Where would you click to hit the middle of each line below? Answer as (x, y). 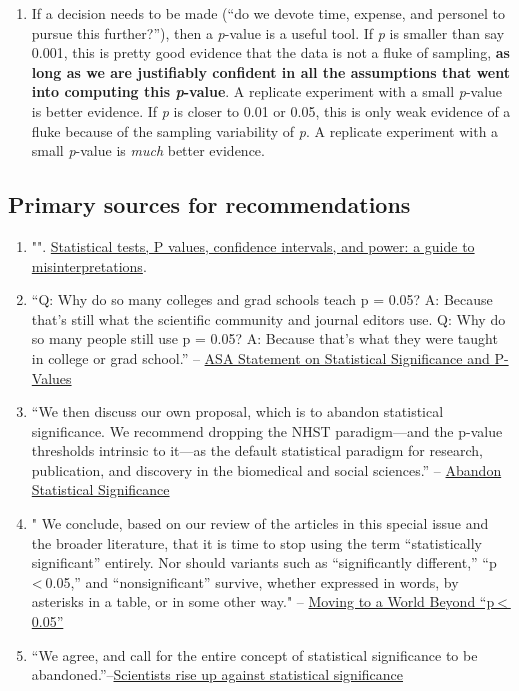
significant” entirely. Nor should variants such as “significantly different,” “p (264, 562)
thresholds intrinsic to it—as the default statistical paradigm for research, (257, 450)
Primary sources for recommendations (209, 204)
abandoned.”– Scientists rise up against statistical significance (217, 674)
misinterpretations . (89, 265)
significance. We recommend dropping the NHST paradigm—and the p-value (267, 430)
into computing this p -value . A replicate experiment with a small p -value (267, 91)
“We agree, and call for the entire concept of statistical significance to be (254, 654)
